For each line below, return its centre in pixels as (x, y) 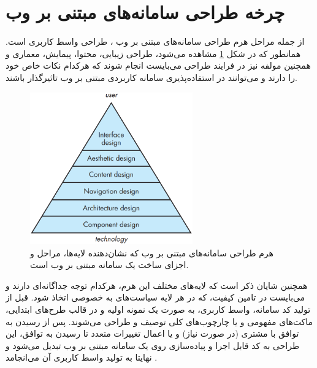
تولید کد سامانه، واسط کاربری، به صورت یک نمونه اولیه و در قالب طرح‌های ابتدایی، (158, 309)
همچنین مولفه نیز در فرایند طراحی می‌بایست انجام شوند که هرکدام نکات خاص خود (158, 65)
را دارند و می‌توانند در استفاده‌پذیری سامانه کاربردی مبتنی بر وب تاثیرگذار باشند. (151, 77)
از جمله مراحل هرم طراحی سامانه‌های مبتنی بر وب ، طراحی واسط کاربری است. (155, 41)
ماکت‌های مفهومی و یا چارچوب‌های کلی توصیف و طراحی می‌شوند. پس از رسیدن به (159, 321)
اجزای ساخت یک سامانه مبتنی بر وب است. (109, 265)
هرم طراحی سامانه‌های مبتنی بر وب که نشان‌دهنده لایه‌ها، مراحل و (152, 252)
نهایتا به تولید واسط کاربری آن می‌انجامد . (82, 357)
